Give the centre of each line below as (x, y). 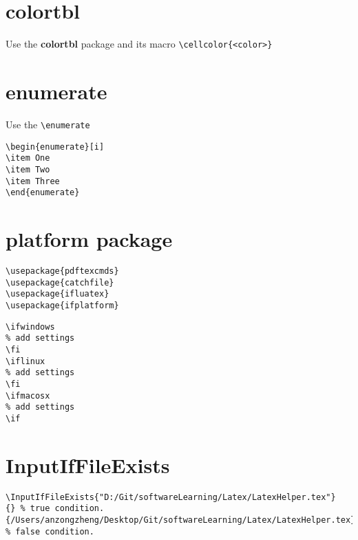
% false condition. (50, 531)
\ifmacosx (28, 396)
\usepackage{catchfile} (60, 282)
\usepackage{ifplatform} (62, 305)
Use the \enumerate (48, 124)
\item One (28, 158)
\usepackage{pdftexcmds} (62, 271)
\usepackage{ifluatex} (57, 294)
